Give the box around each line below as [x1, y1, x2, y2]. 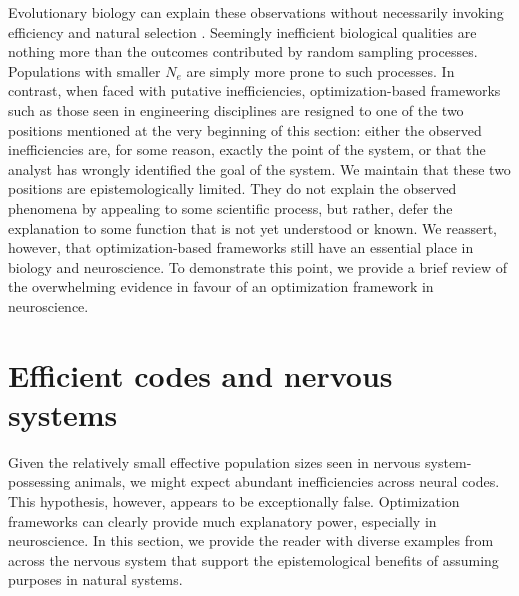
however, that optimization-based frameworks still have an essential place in [8, 237, 474, 258]
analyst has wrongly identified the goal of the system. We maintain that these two [8, 158, 511, 179]
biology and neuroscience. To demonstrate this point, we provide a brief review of [8, 256, 507, 277]
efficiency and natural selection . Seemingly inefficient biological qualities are [8, 21, 477, 42]
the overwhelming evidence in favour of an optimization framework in [8, 276, 434, 297]
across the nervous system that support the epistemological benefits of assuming [8, 549, 499, 570]
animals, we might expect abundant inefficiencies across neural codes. [74, 471, 500, 492]
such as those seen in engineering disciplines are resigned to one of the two [8, 99, 464, 120]
